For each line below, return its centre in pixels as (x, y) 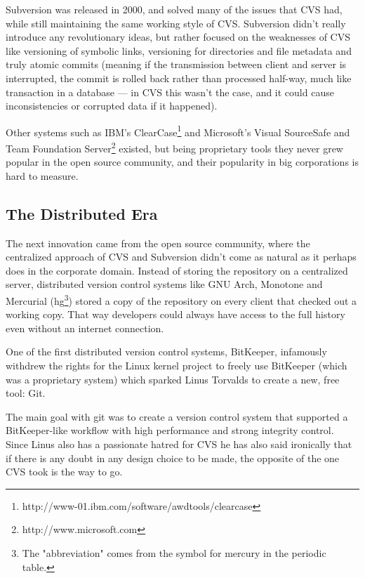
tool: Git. (26, 393)
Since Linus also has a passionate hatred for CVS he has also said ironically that (179, 444)
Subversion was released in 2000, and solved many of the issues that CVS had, (174, 9)
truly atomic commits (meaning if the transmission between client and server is (176, 64)
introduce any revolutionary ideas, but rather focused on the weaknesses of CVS (178, 37)
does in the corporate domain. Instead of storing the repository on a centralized (177, 270)
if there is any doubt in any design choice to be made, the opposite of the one (173, 458)
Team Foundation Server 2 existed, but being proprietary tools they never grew (174, 147)
